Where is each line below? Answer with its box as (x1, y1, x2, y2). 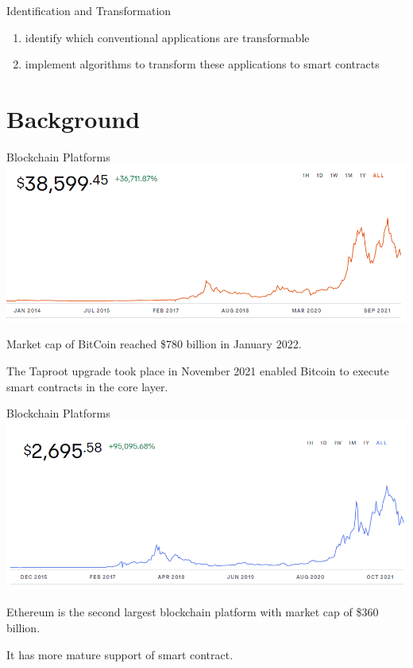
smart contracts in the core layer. (6, 378, 168, 394)
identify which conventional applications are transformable (25, 29, 310, 45)
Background (6, 102, 141, 134)
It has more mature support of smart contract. (6, 646, 234, 662)
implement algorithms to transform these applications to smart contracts (25, 56, 380, 72)
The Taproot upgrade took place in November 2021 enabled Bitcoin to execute (6, 363, 389, 379)
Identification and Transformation (6, 2, 172, 18)
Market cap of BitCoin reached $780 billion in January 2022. (6, 336, 302, 352)
